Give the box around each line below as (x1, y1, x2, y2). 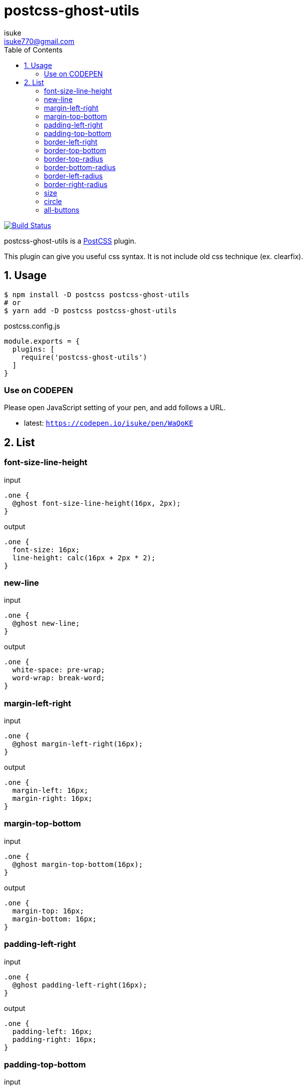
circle (44, 197, 62, 206)
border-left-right (44, 137, 98, 146)
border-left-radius (44, 171, 103, 180)
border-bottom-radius (44, 163, 116, 172)
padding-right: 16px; (12, 1035, 97, 1043)
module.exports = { (4, 337, 80, 345)
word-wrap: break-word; (12, 674, 105, 682)
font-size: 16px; (12, 545, 80, 554)
